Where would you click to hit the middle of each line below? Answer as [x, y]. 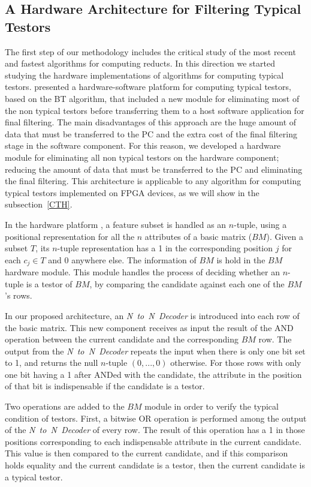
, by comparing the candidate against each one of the [187, 283]
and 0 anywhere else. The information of [122, 259]
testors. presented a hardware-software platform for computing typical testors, [148, 87]
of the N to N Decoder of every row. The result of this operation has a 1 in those [155, 430]
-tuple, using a [260, 224]
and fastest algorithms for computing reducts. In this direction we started [140, 63]
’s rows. [19, 295]
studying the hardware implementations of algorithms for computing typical [144, 75]
